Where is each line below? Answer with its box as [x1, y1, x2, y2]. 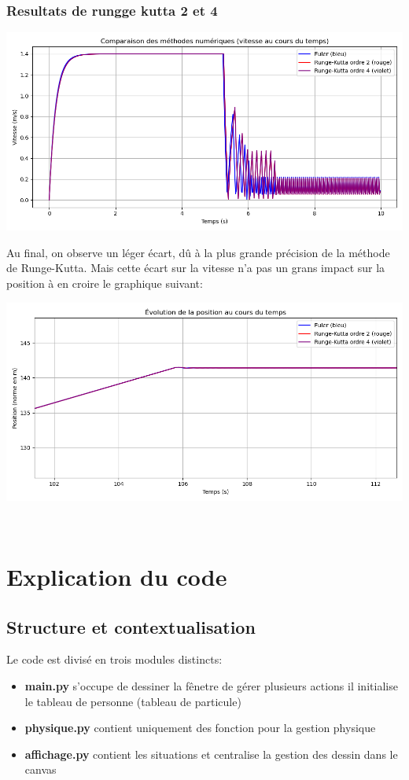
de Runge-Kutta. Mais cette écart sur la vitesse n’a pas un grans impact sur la [6, 259, 385, 276]
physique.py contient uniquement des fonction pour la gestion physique [24, 719, 376, 736]
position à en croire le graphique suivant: [6, 275, 203, 291]
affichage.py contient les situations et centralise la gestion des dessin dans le [24, 745, 398, 762]
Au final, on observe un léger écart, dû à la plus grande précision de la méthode [6, 244, 390, 260]
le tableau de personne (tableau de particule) [24, 693, 241, 709]
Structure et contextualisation [6, 614, 256, 638]
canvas [24, 761, 57, 778]
